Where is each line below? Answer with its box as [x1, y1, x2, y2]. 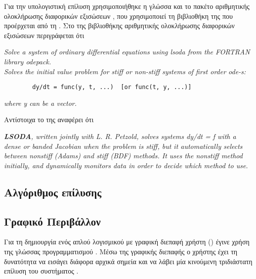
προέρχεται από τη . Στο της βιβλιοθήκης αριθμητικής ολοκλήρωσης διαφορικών [4, 20, 235, 31]
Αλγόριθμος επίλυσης [4, 184, 102, 199]
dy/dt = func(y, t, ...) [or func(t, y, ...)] [32, 84, 192, 91]
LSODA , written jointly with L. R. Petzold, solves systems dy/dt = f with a [4, 131, 236, 141]
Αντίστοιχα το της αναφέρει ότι [4, 114, 94, 125]
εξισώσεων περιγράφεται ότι [4, 30, 85, 40]
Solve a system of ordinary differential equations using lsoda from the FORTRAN [4, 46, 250, 57]
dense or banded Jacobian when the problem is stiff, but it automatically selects [4, 140, 243, 151]
